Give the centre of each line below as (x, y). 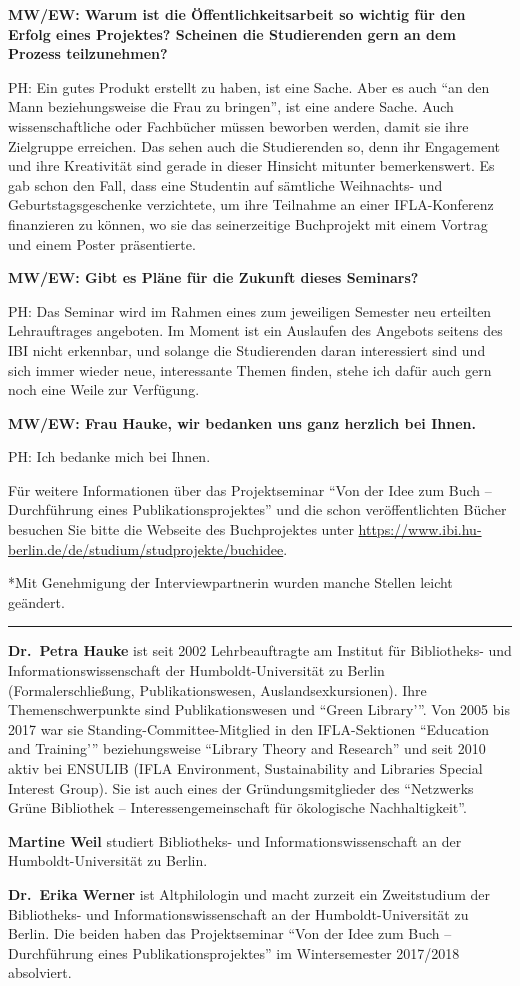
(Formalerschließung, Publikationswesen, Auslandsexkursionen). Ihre (217, 689)
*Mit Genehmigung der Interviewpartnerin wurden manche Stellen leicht (230, 582)
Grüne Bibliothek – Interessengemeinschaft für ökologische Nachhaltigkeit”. (237, 807)
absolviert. (40, 972)
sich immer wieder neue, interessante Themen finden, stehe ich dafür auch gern (250, 369)
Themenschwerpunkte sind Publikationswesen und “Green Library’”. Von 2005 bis (259, 709)
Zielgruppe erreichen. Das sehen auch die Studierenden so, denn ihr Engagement (254, 145)
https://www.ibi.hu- (420, 529)
